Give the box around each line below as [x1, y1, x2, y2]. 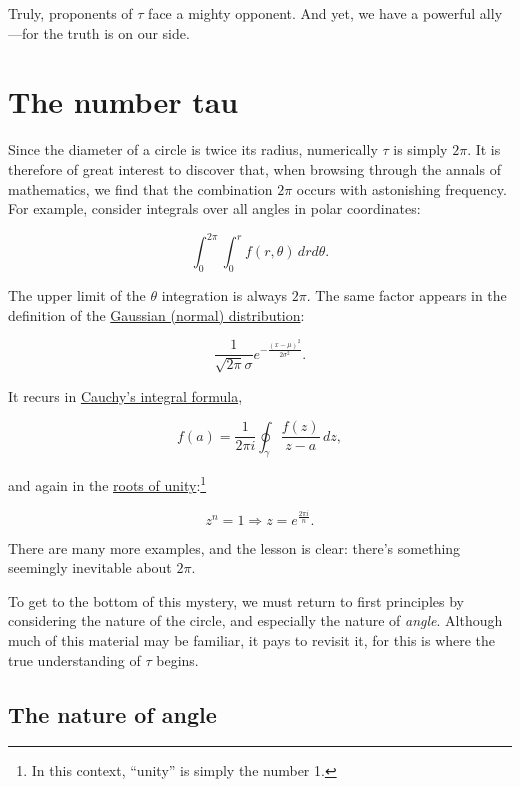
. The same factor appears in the [306, 284, 507, 305]
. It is [467, 139, 501, 160]
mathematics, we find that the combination [8, 178, 273, 199]
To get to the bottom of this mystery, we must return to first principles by [8, 590, 464, 611]
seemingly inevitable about [8, 557, 172, 578]
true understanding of [8, 649, 141, 670]
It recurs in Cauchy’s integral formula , [8, 385, 243, 406]
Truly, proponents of [8, 3, 133, 23]
